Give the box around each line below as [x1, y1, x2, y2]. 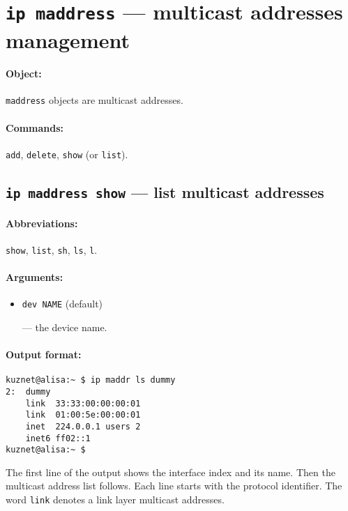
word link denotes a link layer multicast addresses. [6, 492, 225, 507]
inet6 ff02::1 [25, 433, 91, 443]
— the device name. [22, 319, 107, 334]
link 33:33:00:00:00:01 [25, 398, 141, 409]
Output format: [6, 347, 82, 362]
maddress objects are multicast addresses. [6, 93, 183, 107]
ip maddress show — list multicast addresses [6, 181, 324, 202]
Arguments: [6, 270, 63, 284]
